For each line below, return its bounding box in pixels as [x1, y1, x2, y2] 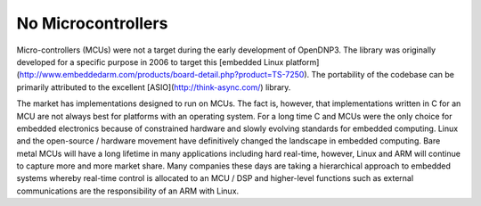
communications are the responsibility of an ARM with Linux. [16, 185, 240, 196]
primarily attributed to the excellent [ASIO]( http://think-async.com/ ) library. [16, 81, 291, 93]
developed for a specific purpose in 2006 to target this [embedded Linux [16, 56, 284, 67]
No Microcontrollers [16, 13, 168, 33]
